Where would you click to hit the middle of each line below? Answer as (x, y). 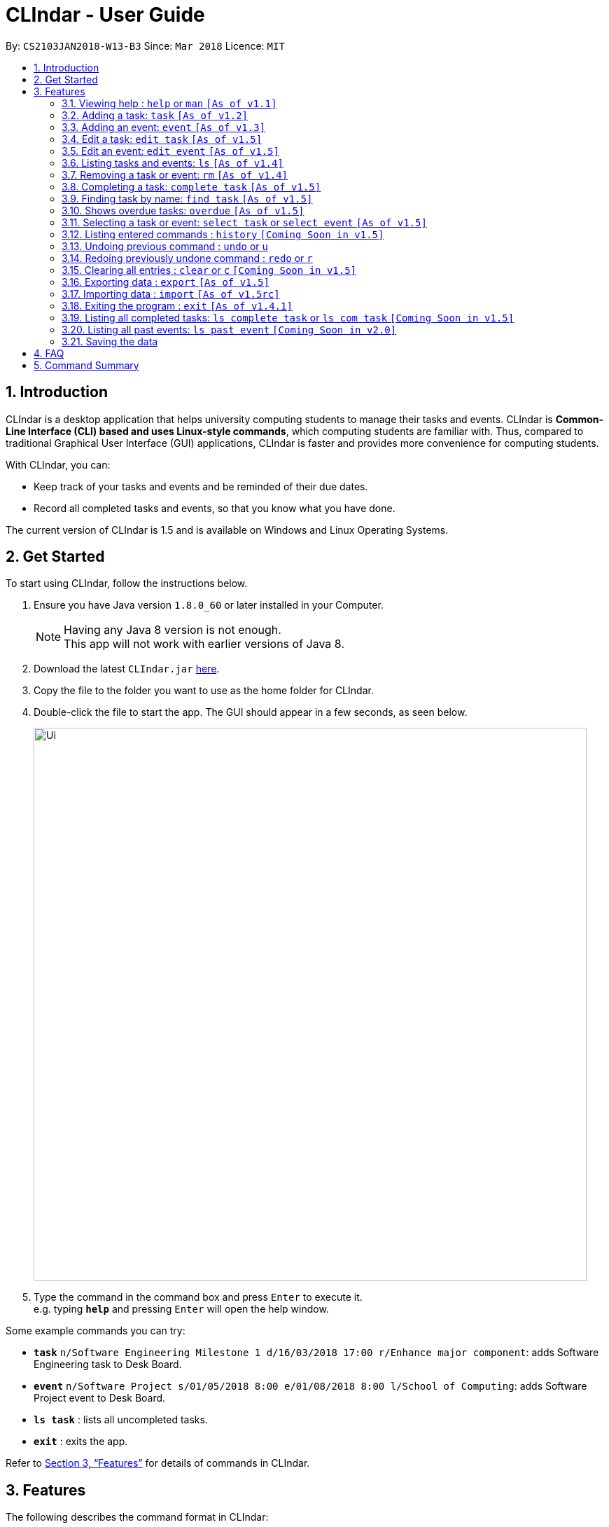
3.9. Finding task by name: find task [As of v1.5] (187, 198)
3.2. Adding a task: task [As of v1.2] (155, 115)
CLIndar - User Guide (105, 15)
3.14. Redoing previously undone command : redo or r (187, 258)
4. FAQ (49, 353)
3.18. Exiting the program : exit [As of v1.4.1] (177, 305)
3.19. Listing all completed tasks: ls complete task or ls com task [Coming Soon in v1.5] (288, 317)
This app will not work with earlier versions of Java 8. (204, 644)
